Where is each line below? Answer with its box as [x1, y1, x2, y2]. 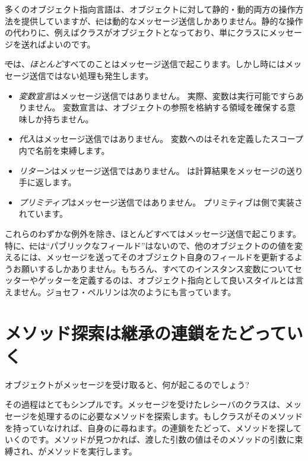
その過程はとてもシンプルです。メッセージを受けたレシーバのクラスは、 [5, 398, 285, 411]
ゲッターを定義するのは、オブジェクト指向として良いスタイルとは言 [37, 274, 304, 286]
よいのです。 [46, 37, 96, 50]
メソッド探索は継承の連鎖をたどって [5, 320, 287, 345]
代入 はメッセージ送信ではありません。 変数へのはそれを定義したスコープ [18, 132, 303, 145]
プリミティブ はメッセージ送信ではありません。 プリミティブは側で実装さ [18, 195, 303, 208]
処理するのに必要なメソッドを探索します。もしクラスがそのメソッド [37, 409, 303, 422]
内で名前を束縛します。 [18, 144, 110, 156]
